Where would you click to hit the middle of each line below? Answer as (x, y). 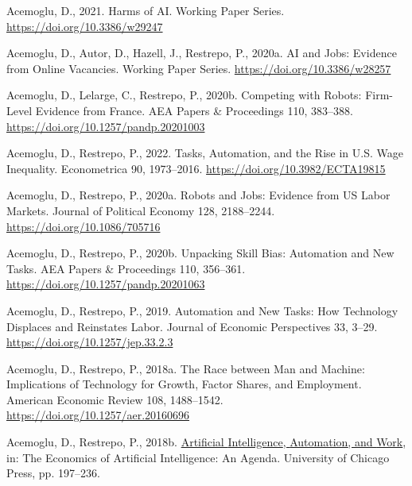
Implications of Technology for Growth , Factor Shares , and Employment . (184, 384)
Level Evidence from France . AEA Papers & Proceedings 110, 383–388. (180, 110)
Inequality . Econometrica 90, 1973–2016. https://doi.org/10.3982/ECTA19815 (196, 168)
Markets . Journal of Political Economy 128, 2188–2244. (141, 210)
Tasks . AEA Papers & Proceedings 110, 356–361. (126, 268)
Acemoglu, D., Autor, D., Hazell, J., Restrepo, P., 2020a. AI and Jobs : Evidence (202, 53)
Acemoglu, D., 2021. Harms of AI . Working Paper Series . (146, 10)
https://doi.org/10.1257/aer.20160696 (98, 415)
